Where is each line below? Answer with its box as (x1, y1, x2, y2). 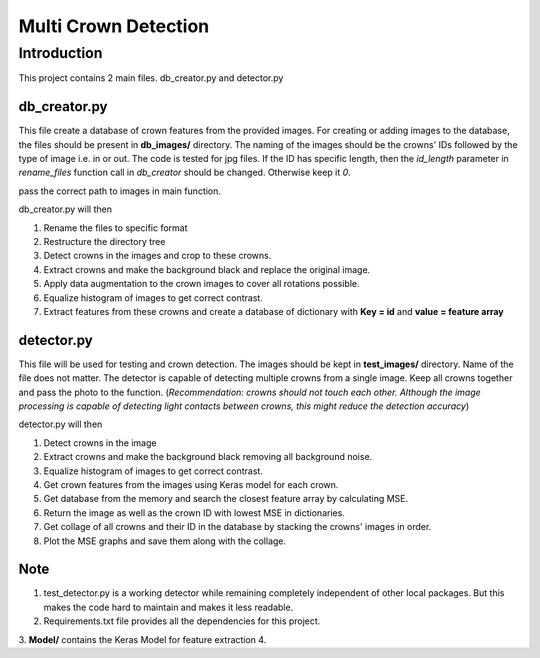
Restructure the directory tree (43, 236, 166, 248)
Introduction (18, 44, 103, 62)
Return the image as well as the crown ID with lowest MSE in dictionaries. (43, 506, 345, 519)
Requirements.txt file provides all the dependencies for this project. (43, 615, 321, 627)
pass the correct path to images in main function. (18, 185, 222, 197)
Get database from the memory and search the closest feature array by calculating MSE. (43, 493, 409, 505)
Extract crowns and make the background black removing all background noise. (43, 451, 373, 463)
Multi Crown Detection (18, 15, 210, 37)
